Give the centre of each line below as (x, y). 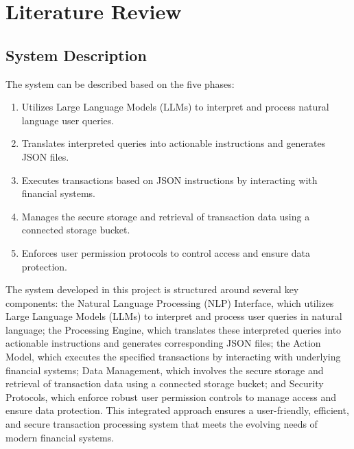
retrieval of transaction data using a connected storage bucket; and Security (165, 383)
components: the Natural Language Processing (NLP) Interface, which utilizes (170, 302)
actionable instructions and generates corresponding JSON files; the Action (163, 343)
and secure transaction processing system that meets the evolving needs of (162, 424)
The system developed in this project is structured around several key (152, 289)
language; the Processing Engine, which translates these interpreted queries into (174, 329)
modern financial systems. (60, 437)
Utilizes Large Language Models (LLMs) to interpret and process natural (175, 107)
